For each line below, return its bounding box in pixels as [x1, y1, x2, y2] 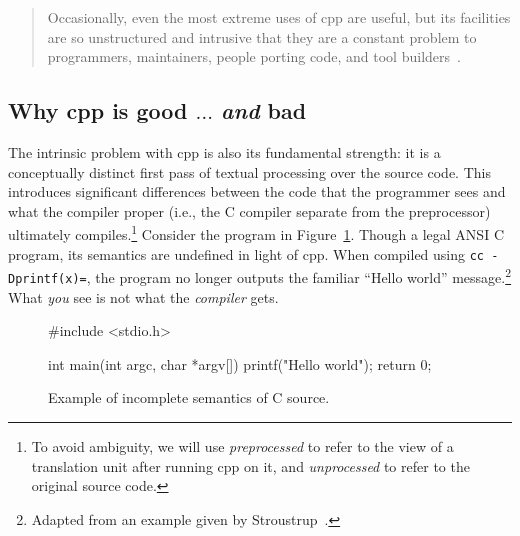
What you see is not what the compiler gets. [8, 286, 279, 307]
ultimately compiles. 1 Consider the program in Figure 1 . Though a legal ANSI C [8, 221, 504, 245]
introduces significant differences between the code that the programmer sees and [8, 181, 506, 202]
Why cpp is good [8, 95, 188, 126]
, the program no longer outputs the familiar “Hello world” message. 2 [86, 264, 512, 287]
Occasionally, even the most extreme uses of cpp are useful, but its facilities [47, 7, 511, 27]
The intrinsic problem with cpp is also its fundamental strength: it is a [8, 141, 441, 162]
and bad [221, 95, 307, 126]
